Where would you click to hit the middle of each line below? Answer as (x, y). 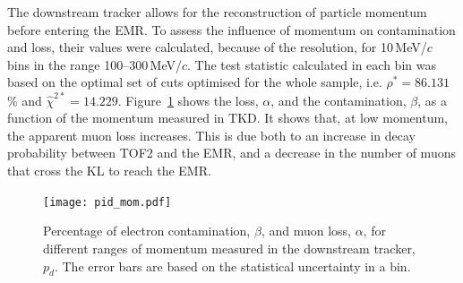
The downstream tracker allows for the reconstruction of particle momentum (217, 12)
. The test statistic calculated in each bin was (312, 64)
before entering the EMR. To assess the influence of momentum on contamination (231, 29)
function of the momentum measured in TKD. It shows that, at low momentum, (227, 118)
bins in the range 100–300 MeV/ (94, 64)
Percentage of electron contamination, (147, 231)
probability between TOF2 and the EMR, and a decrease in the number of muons (231, 153)
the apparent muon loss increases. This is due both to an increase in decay (212, 135)
